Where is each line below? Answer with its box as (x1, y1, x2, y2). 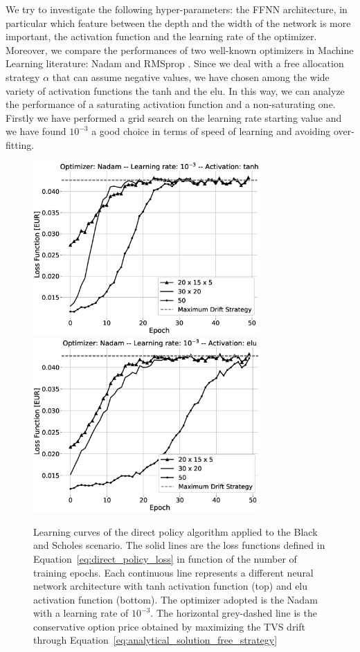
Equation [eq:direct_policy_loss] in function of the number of (33, 551, 297, 565)
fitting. (6, 137, 35, 152)
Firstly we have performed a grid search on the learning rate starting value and (6, 110, 342, 125)
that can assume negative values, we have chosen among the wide (52, 69, 330, 84)
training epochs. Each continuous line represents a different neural (33, 565, 314, 579)
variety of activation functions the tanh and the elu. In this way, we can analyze (6, 83, 345, 98)
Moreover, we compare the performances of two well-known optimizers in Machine (6, 42, 354, 57)
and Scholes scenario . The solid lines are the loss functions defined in (33, 538, 325, 552)
